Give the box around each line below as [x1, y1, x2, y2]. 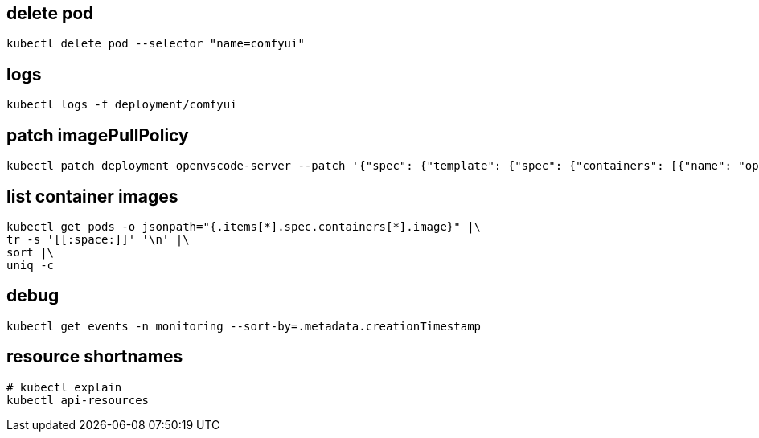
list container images [6, 186, 178, 207]
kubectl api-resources [6, 393, 150, 407]
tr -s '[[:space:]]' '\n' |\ [6, 232, 190, 246]
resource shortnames [6, 346, 183, 367]
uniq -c [6, 258, 55, 272]
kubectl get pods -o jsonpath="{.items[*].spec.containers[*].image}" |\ [6, 219, 482, 233]
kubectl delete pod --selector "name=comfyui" [6, 37, 305, 51]
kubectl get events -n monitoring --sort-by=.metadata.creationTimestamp [6, 319, 482, 333]
